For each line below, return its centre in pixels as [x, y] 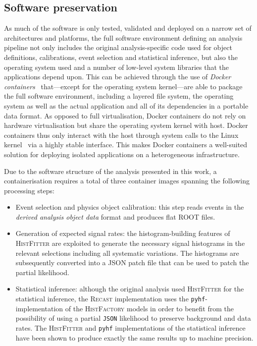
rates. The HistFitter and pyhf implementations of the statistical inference [130, 327]
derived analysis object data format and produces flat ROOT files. [115, 216]
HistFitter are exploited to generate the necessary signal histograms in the [130, 243]
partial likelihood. [42, 272]
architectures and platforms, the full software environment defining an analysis [123, 37]
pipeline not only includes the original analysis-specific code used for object [118, 47]
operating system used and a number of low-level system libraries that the [117, 67]
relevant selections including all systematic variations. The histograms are [127, 253]
